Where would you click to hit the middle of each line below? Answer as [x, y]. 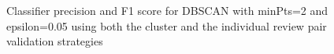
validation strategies [55, 41]
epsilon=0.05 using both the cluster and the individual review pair [167, 25]
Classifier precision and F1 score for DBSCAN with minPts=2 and [167, 10]
